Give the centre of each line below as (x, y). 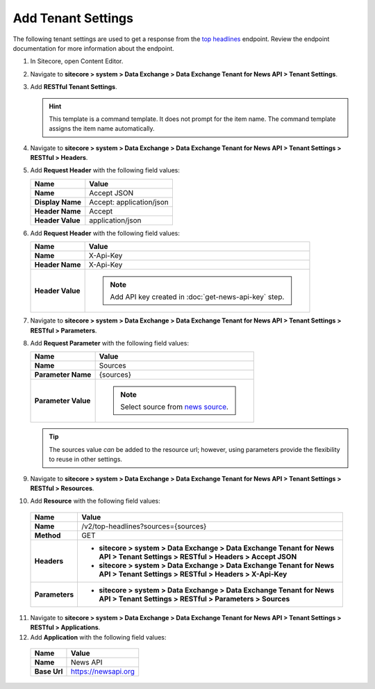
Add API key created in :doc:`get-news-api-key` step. (197, 297)
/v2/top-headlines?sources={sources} (144, 526)
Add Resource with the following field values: (95, 501)
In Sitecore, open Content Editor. (77, 61)
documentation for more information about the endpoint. (94, 48)
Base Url (49, 671)
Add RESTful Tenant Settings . (74, 87)
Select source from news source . (175, 407)
